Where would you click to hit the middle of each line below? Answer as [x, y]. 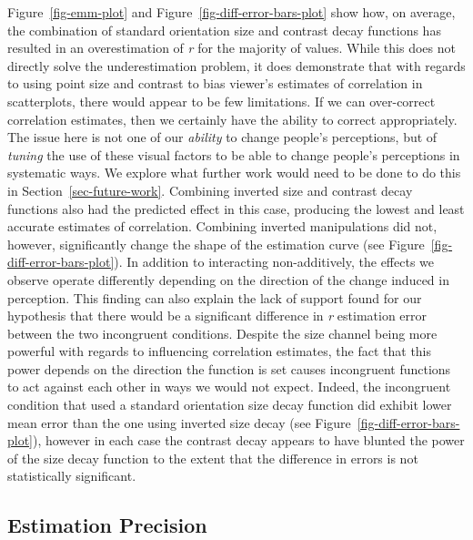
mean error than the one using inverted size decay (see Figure [179, 422]
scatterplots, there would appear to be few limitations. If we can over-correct [221, 101]
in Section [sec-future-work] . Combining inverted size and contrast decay [210, 190]
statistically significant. [72, 476]
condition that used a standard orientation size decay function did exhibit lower [230, 405]
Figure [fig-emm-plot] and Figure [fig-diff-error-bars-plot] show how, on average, [231, 12]
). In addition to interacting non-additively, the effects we [274, 262]
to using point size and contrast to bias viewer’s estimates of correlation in [215, 83]
